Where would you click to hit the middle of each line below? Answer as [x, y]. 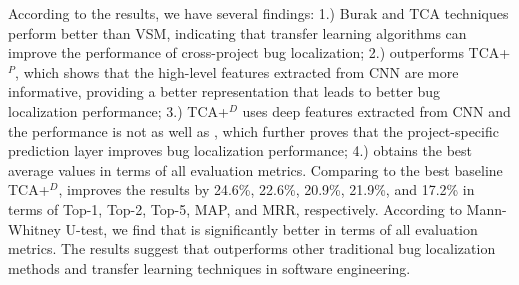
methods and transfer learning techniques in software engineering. [209, 267]
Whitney [34, 228]
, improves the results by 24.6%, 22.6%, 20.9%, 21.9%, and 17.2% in [266, 189]
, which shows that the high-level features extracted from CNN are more [237, 71]
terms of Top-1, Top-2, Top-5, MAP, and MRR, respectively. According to [235, 208]
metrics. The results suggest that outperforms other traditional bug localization [252, 248]
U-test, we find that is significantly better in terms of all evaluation [271, 228]
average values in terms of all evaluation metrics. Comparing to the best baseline [255, 169]
